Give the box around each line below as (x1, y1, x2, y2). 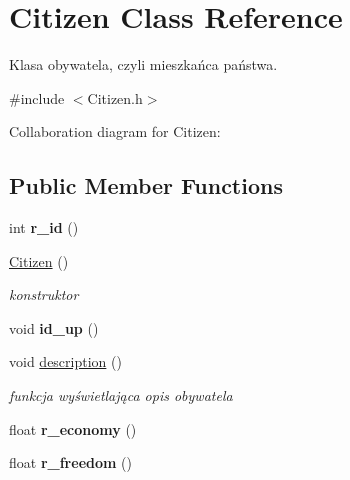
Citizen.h (87, 87, 143, 108)
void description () (9, 351, 122, 372)
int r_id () (9, 217, 79, 238)
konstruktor (9, 284, 79, 305)
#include (9, 87, 65, 108)
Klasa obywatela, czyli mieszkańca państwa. (9, 54, 278, 75)
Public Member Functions (9, 170, 283, 201)
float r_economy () (9, 418, 137, 439)
